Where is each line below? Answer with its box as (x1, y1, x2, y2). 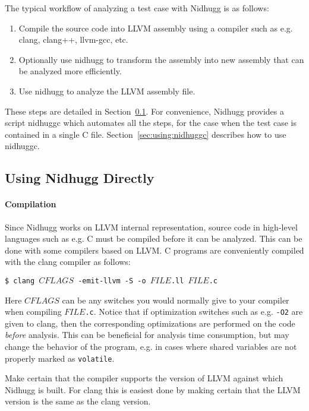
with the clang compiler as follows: (5, 255, 131, 268)
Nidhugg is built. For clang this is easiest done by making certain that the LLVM (5, 383, 301, 396)
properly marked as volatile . (5, 352, 115, 364)
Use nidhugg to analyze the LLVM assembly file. (18, 84, 196, 97)
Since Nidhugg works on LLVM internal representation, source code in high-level (5, 220, 298, 233)
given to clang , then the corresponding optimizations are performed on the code (5, 317, 295, 329)
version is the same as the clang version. (5, 395, 151, 407)
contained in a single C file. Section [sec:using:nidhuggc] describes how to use (5, 128, 286, 140)
